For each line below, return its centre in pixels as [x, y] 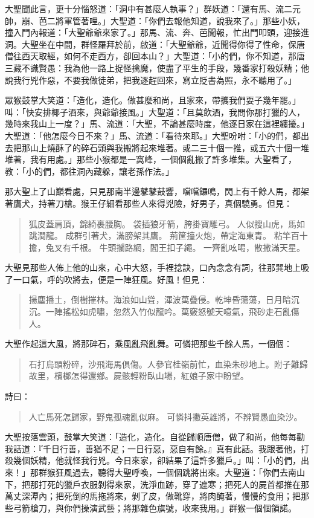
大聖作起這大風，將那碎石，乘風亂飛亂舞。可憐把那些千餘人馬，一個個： [149, 344]
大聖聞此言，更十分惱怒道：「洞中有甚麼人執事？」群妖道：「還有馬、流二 [149, 8]
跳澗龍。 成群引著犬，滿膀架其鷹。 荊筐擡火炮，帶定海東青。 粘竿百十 [168, 235]
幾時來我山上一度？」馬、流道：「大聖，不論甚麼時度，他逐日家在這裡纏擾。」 [157, 124]
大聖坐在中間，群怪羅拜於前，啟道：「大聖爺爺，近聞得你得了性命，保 [159, 44]
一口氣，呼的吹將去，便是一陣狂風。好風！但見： [110, 279]
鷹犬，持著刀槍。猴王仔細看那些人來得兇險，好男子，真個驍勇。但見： [152, 203]
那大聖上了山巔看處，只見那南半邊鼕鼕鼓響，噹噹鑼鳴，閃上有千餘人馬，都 [153, 191]
